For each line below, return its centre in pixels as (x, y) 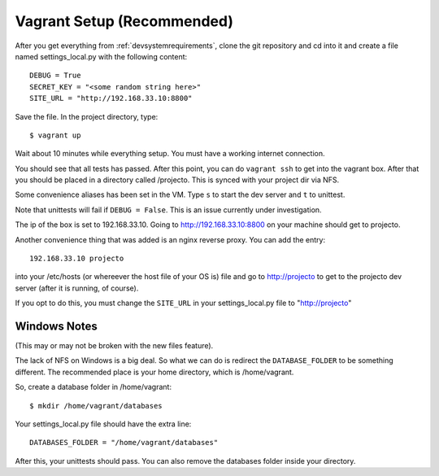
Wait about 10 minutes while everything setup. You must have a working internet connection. (170, 154)
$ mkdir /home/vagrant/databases (96, 406)
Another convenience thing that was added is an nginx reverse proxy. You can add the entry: (170, 239)
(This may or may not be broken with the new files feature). (114, 346)
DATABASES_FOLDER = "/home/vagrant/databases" (124, 443)
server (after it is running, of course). (77, 288)
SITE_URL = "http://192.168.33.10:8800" (111, 98)
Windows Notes (56, 326)
